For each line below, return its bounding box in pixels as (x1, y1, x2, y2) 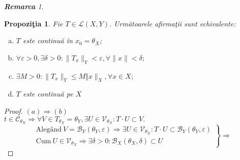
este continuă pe (22, 88, 73, 99)
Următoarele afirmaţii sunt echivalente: (114, 18, 236, 28)
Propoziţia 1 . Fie (4, 18, 63, 28)
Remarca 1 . (4, 1, 44, 11)
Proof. (4, 105, 23, 116)
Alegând (36, 125, 62, 133)
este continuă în (22, 35, 73, 46)
